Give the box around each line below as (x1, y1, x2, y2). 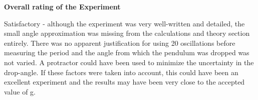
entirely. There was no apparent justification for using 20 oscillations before (4, 37, 235, 48)
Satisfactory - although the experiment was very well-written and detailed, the (4, 18, 245, 28)
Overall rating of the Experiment (4, 1, 121, 11)
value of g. (4, 86, 36, 97)
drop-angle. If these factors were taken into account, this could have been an (4, 67, 238, 77)
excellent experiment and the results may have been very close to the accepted (4, 77, 245, 87)
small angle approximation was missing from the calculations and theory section (4, 28, 250, 38)
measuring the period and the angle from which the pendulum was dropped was (4, 47, 249, 58)
